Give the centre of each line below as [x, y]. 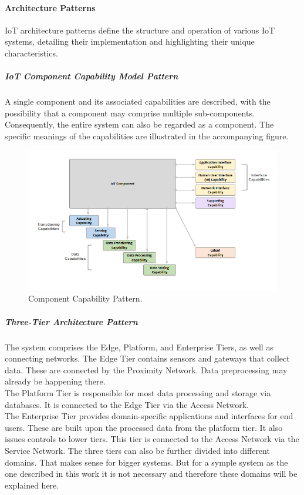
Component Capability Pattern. [85, 298]
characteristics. [31, 53]
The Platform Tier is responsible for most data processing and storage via [138, 393]
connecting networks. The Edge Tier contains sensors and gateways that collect [147, 358]
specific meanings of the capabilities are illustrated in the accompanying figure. [147, 136]
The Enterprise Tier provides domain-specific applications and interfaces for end [149, 416]
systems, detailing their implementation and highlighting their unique [130, 41]
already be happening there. [55, 381]
